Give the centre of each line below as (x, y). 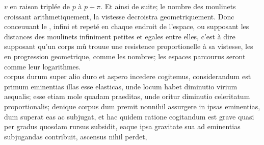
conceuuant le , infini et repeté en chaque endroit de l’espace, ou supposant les (127, 26)
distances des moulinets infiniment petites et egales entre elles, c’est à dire (120, 36)
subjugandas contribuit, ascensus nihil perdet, (76, 136)
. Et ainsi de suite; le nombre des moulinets (168, 6)
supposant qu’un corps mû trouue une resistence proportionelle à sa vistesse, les (129, 46)
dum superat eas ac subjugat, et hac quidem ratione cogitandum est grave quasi (129, 116)
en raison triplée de (40, 6)
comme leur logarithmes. (43, 66)
